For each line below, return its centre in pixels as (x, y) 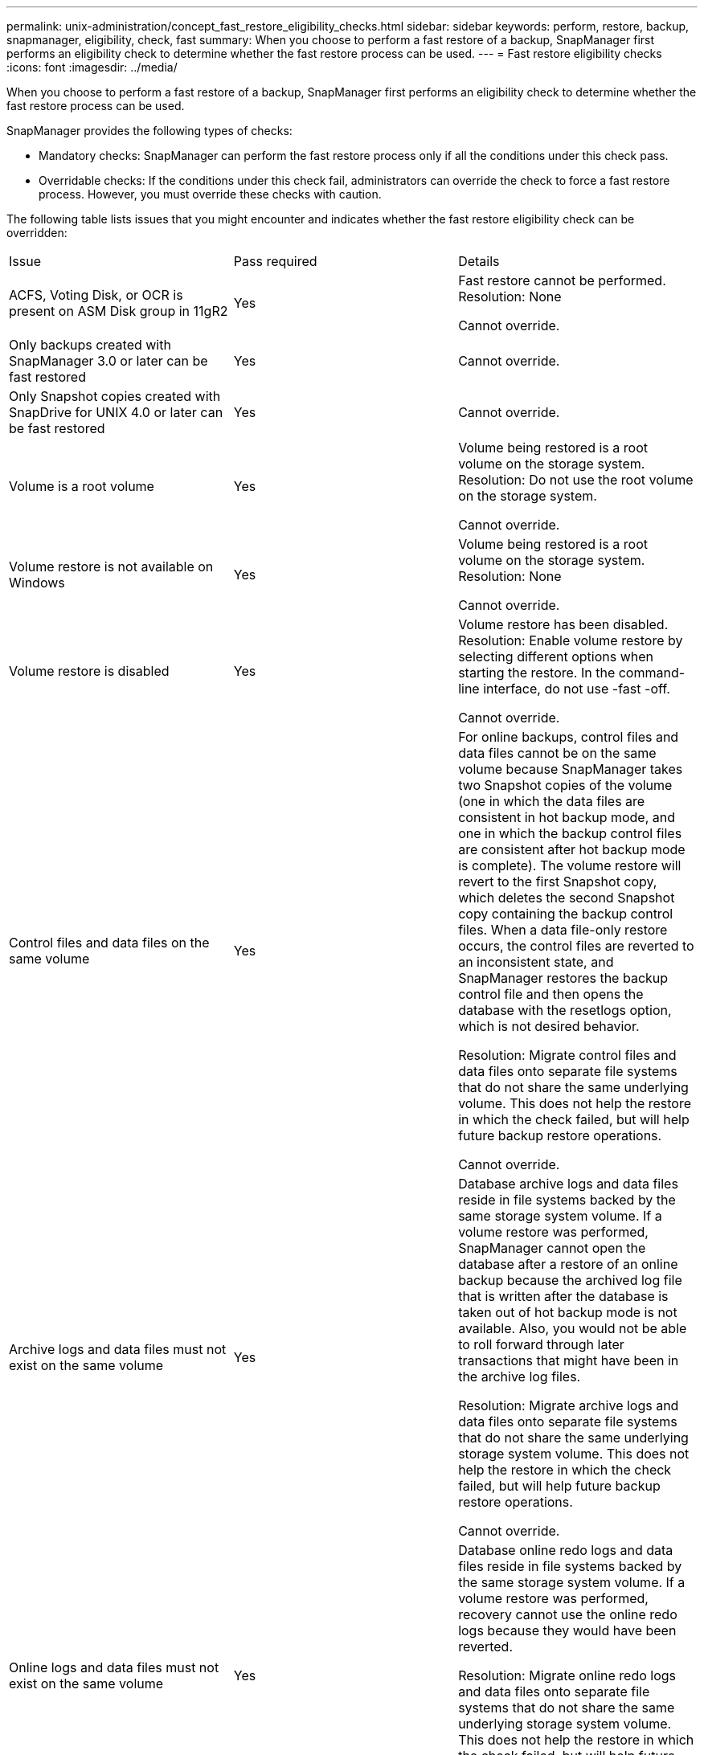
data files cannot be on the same (557, 753)
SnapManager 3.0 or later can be (108, 361)
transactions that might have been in (569, 1360)
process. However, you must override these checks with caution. (210, 194)
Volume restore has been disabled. (563, 624)
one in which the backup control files (570, 833)
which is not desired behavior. (549, 1026)
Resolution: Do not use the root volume (576, 480)
